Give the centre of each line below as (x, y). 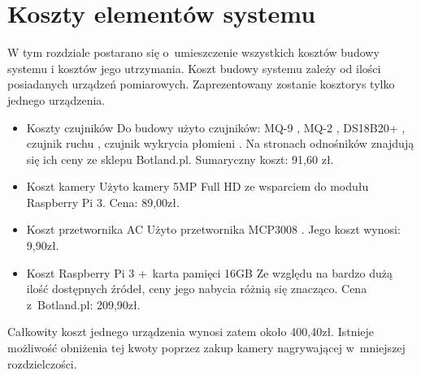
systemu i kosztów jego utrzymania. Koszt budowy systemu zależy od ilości (194, 68)
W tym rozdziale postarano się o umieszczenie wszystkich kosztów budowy (193, 52)
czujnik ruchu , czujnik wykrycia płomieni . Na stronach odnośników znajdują (220, 143)
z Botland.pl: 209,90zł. (83, 304)
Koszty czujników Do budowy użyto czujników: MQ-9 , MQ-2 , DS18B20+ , (216, 127)
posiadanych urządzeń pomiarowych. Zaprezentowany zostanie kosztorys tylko (201, 84)
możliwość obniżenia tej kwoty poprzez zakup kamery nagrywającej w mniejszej (206, 348)
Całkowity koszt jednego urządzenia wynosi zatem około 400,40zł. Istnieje (191, 332)
